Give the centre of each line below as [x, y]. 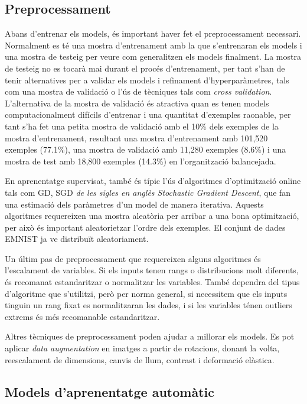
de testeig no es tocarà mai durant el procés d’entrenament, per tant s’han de [145, 68]
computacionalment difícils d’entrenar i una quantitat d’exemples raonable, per [148, 114]
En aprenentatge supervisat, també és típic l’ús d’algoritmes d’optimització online [153, 181]
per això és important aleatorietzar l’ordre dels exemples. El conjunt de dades [145, 227]
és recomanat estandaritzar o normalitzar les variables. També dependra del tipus [152, 282]
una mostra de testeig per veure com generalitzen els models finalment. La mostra [153, 56]
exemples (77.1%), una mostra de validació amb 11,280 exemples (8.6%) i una [146, 149]
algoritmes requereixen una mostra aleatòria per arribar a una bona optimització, [152, 216]
